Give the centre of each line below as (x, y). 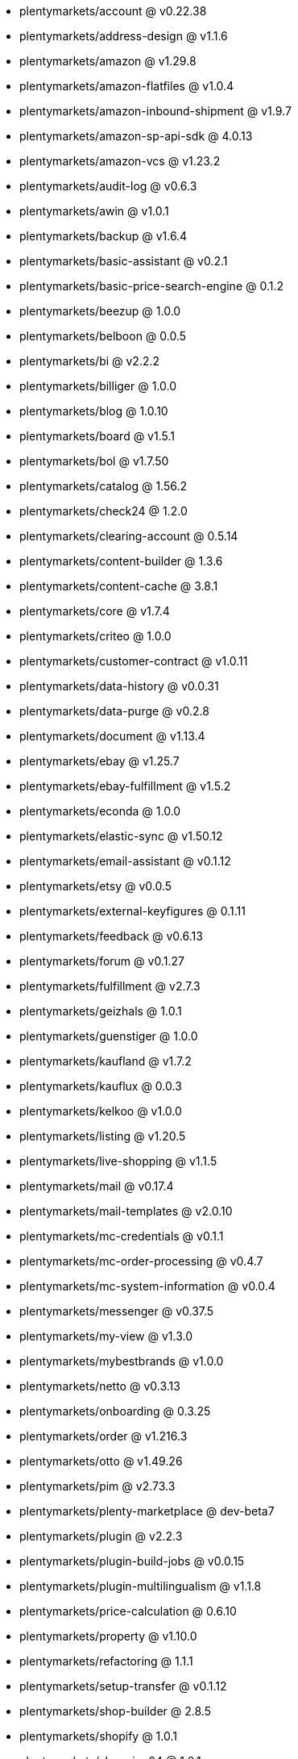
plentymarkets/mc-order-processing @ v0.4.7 (141, 1261)
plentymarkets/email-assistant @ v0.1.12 (125, 861)
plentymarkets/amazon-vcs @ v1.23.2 (120, 161)
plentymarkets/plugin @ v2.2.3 (101, 1536)
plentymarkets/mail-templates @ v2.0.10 (126, 1211)
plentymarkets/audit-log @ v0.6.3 (108, 186)
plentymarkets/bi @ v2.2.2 (90, 361)
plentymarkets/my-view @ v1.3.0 (106, 1336)
